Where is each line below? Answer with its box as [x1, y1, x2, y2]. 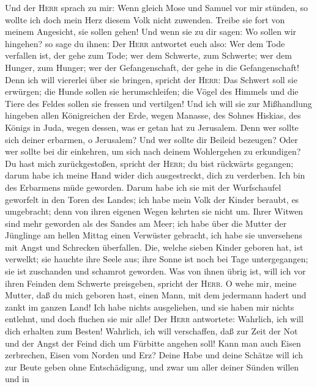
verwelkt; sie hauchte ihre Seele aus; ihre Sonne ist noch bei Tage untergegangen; [5, 252, 308, 265]
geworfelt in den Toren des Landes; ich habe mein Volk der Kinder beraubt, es [5, 193, 299, 205]
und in [5, 372, 29, 385]
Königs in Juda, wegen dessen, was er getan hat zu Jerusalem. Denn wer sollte [5, 120, 299, 133]
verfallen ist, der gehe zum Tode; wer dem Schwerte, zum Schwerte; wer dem [5, 49, 292, 62]
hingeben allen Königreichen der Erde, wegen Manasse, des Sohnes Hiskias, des [5, 109, 301, 122]
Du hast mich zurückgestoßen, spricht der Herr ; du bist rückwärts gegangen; [5, 157, 294, 169]
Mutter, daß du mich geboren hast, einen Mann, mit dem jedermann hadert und [5, 289, 307, 301]
